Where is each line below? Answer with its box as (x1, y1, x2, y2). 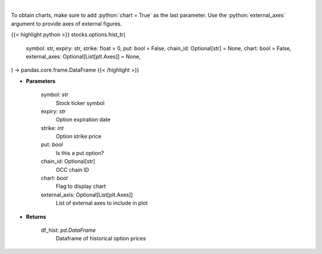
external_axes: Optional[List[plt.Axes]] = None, (26, 52, 141, 60)
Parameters (26, 78, 56, 85)
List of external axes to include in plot (55, 200, 148, 207)
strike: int (41, 124, 64, 131)
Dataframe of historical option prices (55, 235, 146, 242)
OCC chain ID (55, 166, 89, 173)
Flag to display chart (55, 182, 106, 190)
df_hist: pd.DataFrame (41, 227, 96, 234)
